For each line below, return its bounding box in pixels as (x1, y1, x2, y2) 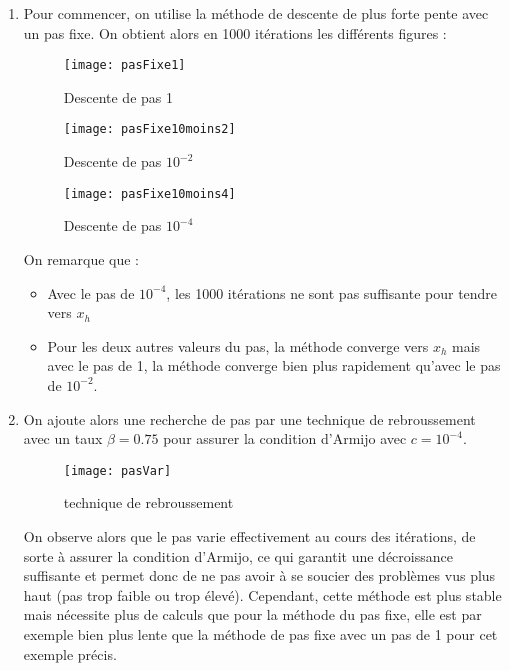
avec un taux (23, 428, 103, 449)
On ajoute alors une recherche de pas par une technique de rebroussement (23, 408, 476, 429)
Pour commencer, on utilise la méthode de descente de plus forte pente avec (23, 3, 489, 23)
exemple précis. (23, 643, 117, 664)
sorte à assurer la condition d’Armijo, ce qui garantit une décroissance (23, 545, 453, 566)
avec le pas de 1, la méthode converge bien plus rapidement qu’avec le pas (47, 355, 501, 376)
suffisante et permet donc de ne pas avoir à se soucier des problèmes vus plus (23, 565, 496, 586)
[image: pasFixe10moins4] (63, 186, 236, 201)
